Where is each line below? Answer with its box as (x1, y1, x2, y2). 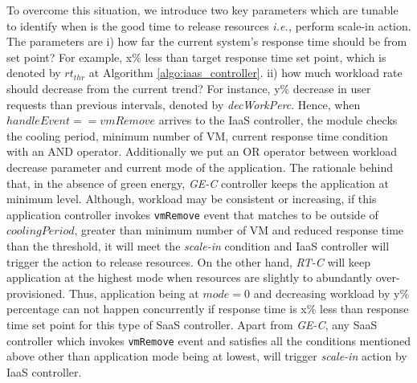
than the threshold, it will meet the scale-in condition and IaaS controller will (6, 237, 390, 254)
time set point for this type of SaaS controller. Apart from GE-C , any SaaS (6, 316, 378, 332)
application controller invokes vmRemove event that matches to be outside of (6, 206, 378, 222)
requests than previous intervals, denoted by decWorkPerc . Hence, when (6, 96, 361, 112)
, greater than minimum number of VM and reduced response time (74, 222, 404, 238)
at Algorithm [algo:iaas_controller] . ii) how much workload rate (88, 64, 403, 81)
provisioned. (6, 284, 66, 301)
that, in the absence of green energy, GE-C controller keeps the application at (6, 174, 389, 191)
